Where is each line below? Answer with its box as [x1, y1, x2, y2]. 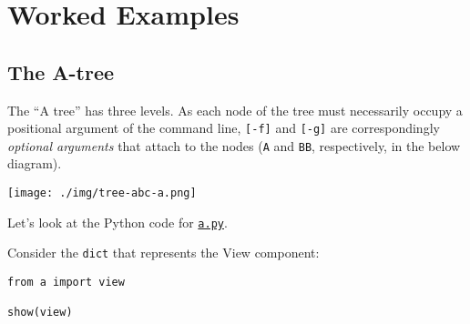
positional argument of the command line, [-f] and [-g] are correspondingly [7, 118, 440, 137]
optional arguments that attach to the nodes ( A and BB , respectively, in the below [7, 136, 461, 155]
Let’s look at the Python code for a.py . [7, 212, 228, 231]
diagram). [7, 154, 62, 173]
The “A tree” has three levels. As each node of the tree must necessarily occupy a [7, 100, 463, 119]
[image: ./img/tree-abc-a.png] [7, 187, 197, 200]
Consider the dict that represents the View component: [7, 243, 320, 262]
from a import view [7, 276, 125, 289]
